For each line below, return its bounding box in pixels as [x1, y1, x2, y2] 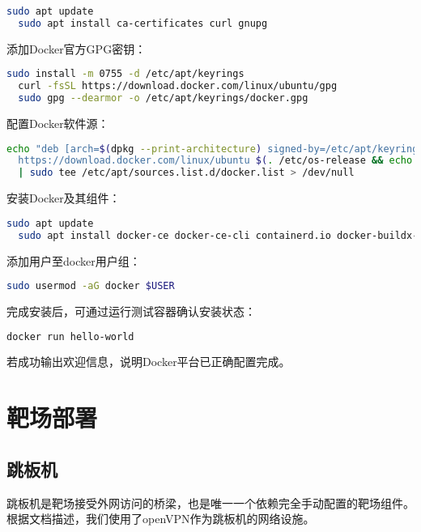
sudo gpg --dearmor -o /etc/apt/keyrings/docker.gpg [18, 92, 308, 104]
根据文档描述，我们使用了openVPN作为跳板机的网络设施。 [6, 510, 315, 527]
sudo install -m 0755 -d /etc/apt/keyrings [6, 68, 245, 80]
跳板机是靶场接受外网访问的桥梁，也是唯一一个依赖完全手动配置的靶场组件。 [6, 494, 415, 511]
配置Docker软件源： [6, 114, 109, 131]
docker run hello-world [6, 330, 134, 343]
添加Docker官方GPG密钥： [6, 40, 147, 57]
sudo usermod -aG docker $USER [6, 280, 175, 292]
